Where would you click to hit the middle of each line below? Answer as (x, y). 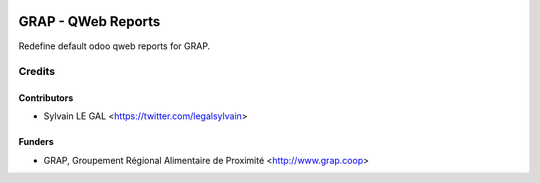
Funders (36, 142)
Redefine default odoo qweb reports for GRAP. (114, 46)
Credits (36, 72)
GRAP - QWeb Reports (89, 21)
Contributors (46, 98)
